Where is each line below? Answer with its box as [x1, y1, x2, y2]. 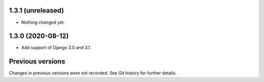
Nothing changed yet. [21, 19, 66, 25]
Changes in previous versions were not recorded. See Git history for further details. [9, 70, 177, 76]
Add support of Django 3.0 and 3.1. [21, 45, 91, 50]
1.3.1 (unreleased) [9, 6, 64, 15]
